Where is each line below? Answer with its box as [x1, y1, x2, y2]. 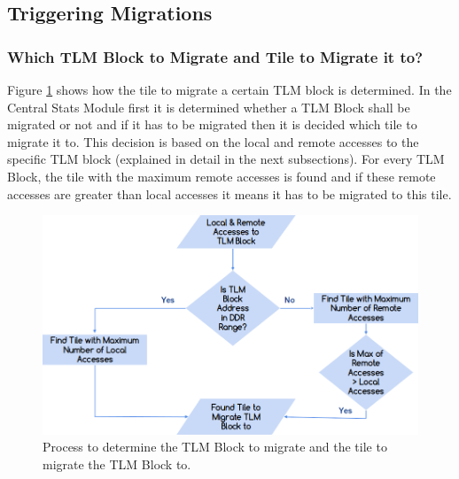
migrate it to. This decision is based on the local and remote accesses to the [7, 132, 419, 151]
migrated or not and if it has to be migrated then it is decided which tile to [7, 115, 417, 134]
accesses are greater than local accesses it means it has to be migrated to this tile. [7, 184, 452, 203]
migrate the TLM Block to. [43, 455, 191, 474]
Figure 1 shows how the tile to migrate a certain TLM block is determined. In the [7, 81, 452, 98]
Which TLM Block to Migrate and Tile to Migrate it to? [7, 45, 424, 67]
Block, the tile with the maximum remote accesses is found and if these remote [7, 166, 436, 185]
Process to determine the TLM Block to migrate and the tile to [43, 437, 387, 456]
